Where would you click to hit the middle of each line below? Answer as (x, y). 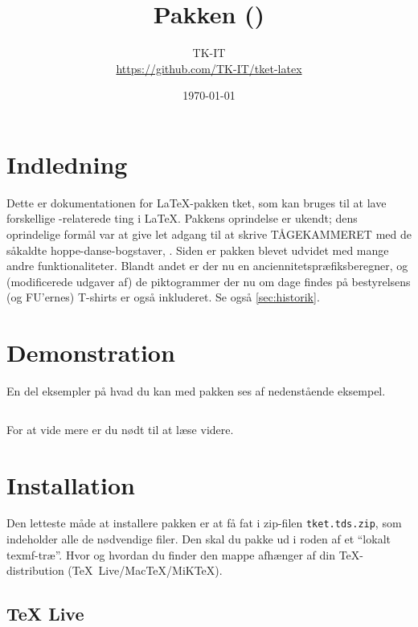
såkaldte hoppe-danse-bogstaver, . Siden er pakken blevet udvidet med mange (198, 250)
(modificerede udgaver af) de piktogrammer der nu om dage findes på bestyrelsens (209, 281)
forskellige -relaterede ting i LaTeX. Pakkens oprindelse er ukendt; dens (182, 218)
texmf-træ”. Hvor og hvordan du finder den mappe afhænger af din (171, 554)
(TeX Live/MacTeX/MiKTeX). (145, 570)
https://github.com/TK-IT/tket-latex (209, 68)
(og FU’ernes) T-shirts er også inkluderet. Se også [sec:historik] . (163, 297)
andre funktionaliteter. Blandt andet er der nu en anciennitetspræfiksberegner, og (207, 266)
